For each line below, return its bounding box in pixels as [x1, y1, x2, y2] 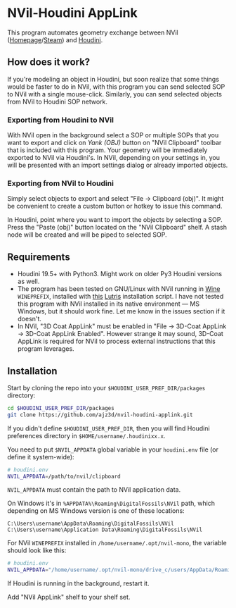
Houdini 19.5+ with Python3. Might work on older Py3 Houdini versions [17, 270, 223, 278]
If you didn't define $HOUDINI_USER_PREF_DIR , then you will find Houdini [7, 424, 210, 433]
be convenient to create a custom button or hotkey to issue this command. [7, 202, 223, 211]
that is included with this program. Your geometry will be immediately [7, 146, 208, 154]
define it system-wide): [7, 452, 75, 461]
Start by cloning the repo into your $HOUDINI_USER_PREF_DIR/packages [7, 383, 206, 392]
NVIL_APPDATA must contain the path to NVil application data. [7, 485, 181, 494]
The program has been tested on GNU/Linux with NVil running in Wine [17, 285, 221, 293]
